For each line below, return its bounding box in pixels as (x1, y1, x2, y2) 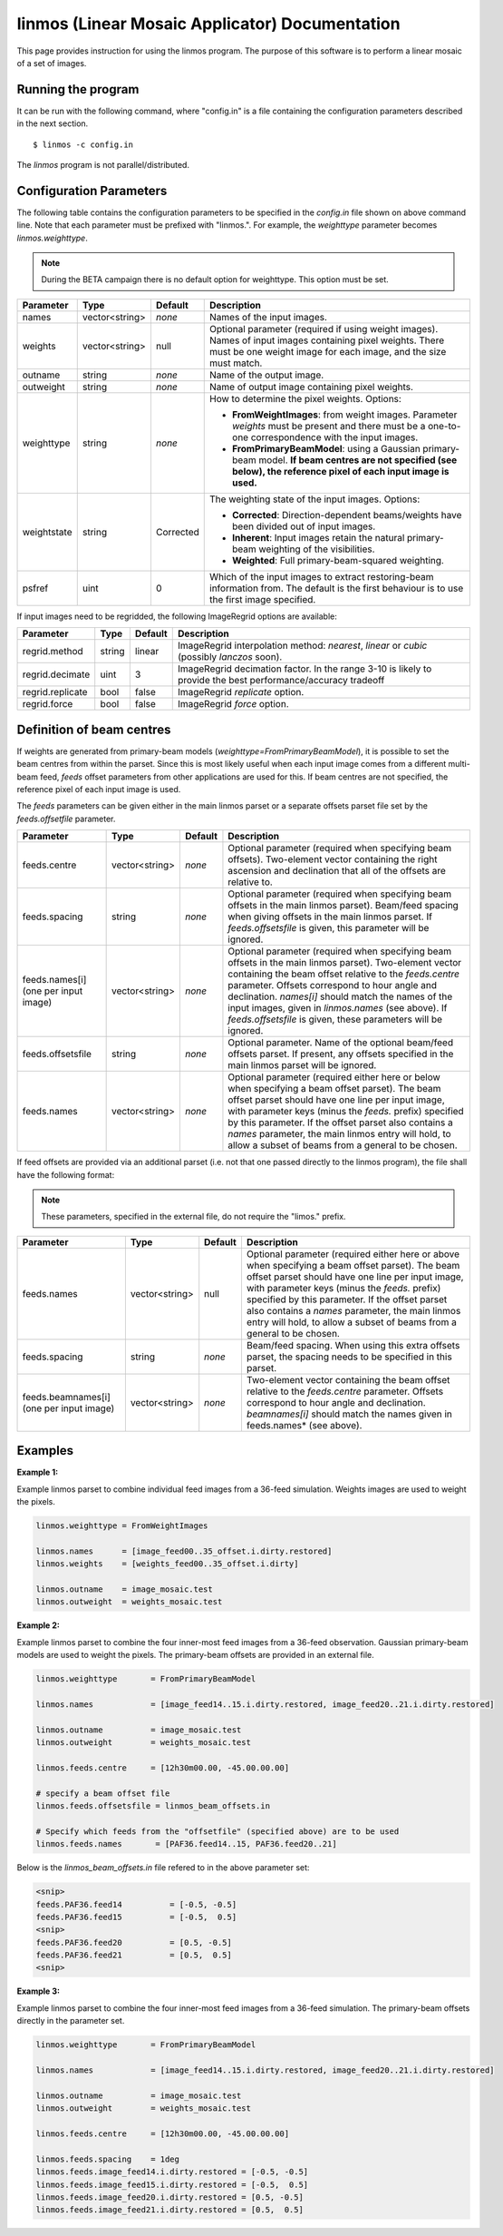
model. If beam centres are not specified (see (258, 454, 458, 466)
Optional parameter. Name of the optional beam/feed (227, 1036, 453, 1049)
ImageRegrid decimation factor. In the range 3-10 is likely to (177, 662, 432, 675)
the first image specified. (209, 593, 316, 605)
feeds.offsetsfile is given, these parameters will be (227, 1013, 443, 1025)
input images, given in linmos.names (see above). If (227, 1002, 448, 1015)
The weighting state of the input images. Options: (209, 493, 421, 505)
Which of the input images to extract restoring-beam (209, 570, 434, 583)
